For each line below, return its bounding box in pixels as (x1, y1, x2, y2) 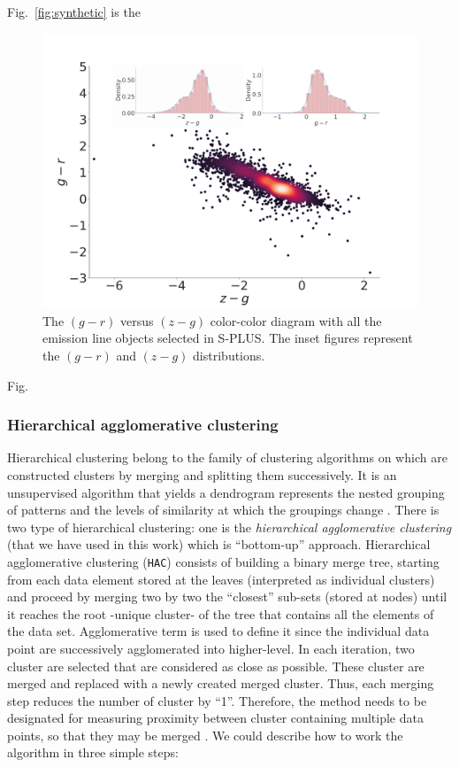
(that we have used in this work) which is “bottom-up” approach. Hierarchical (7, 535, 431, 554)
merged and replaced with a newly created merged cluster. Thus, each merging (7, 674, 434, 693)
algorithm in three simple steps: (7, 743, 179, 762)
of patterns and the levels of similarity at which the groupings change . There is (7, 500, 440, 519)
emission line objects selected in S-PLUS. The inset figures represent (42, 329, 413, 347)
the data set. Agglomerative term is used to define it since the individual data (7, 622, 430, 640)
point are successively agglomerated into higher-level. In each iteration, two (7, 639, 415, 657)
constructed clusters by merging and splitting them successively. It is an (7, 465, 397, 484)
